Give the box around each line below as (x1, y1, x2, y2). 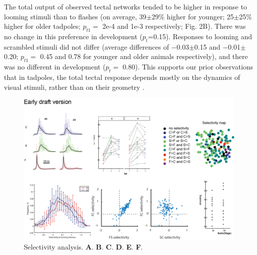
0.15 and (194, 41, 220, 52)
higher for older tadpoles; (4, 21, 81, 31)
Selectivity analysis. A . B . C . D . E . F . (24, 241, 143, 252)
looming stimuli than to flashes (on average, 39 (4, 11, 146, 21)
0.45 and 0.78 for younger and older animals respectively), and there (40, 51, 248, 62)
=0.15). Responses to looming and (148, 31, 253, 41)
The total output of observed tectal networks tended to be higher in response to (4, 1, 247, 11)
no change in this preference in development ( (4, 31, 142, 41)
